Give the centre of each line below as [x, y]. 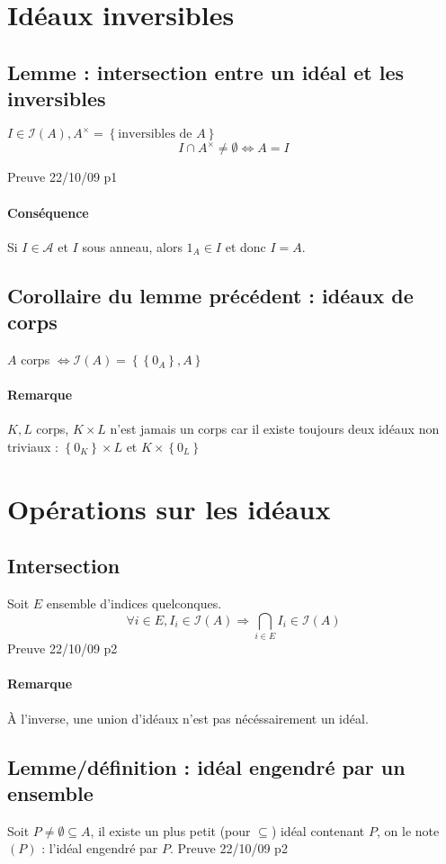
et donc [245, 246]
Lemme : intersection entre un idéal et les [206, 72]
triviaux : [33, 447]
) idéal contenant [318, 830]
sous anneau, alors [132, 246]
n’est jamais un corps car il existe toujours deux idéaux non [275, 429]
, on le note [408, 830]
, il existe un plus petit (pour [170, 830]
